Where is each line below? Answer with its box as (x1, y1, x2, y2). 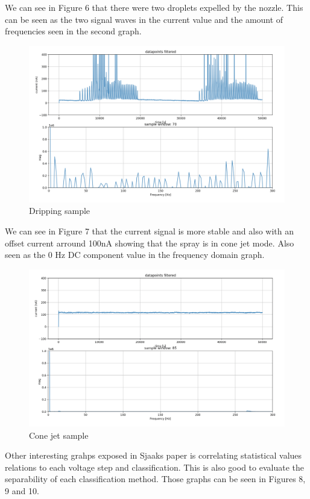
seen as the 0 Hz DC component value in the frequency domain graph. (5, 248, 265, 261)
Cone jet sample (29, 428, 89, 441)
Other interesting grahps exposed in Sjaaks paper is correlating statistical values (5, 449, 302, 462)
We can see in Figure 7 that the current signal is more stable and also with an (5, 225, 294, 237)
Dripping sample (29, 204, 90, 217)
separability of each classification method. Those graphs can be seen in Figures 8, (5, 472, 306, 485)
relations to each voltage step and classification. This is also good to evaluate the (5, 460, 304, 473)
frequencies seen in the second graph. (5, 25, 142, 37)
